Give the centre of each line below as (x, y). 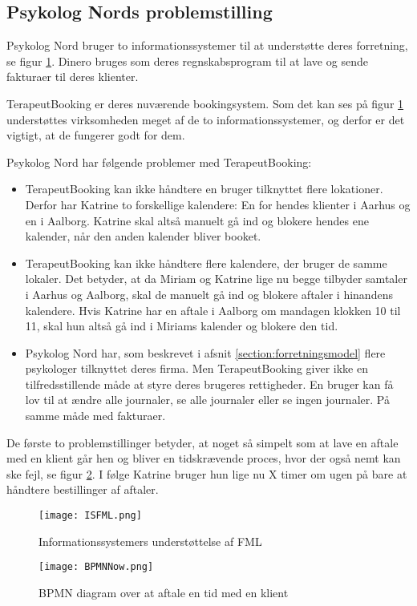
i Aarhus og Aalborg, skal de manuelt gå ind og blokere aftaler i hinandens (209, 294)
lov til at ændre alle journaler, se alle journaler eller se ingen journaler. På (207, 400)
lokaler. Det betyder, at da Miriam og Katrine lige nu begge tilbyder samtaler (216, 279)
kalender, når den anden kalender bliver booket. (143, 236)
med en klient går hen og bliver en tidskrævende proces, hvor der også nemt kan (204, 458)
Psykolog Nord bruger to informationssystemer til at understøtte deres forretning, (207, 45)
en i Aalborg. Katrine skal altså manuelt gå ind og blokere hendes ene (197, 220)
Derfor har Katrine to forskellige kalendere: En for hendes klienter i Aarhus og (218, 204)
